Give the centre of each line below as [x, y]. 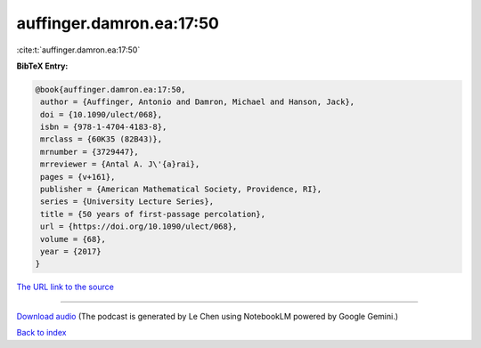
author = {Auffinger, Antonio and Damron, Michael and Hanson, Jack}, [198, 102]
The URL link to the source [65, 287]
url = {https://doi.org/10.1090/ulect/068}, [139, 227]
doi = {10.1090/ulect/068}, [102, 114]
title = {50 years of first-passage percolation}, [153, 214]
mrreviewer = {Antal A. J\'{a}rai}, [120, 164]
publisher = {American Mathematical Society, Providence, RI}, [181, 190]
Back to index [41, 333]
